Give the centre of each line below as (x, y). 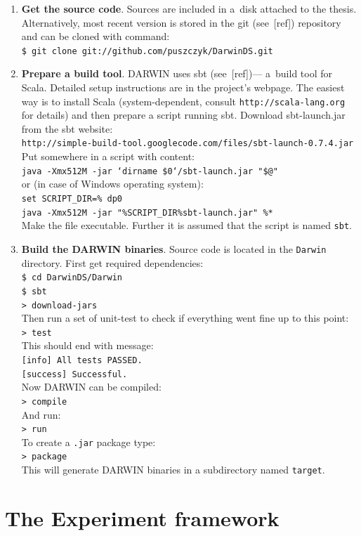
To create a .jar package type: (88, 442)
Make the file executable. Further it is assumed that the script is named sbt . (186, 225)
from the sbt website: (67, 128)
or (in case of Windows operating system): (112, 184)
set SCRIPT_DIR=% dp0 (72, 198)
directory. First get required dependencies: (112, 262)
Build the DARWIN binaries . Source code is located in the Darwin (174, 248)
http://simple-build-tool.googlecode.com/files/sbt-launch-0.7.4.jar (188, 144)
